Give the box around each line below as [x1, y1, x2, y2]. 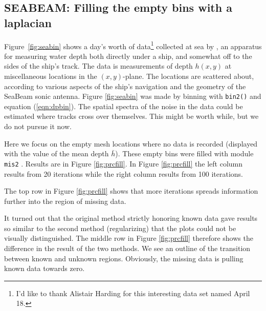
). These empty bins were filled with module [115, 148, 254, 159]
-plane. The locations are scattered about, [123, 71, 254, 81]
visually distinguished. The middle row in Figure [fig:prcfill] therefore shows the [4, 233, 253, 243]
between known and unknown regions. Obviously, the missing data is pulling [4, 253, 243, 263]
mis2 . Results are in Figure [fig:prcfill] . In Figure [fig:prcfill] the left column [4, 158, 243, 169]
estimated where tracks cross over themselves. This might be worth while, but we [4, 111, 259, 121]
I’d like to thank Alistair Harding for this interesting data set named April [16, 287, 250, 298]
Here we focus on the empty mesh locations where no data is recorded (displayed [4, 138, 258, 149]
